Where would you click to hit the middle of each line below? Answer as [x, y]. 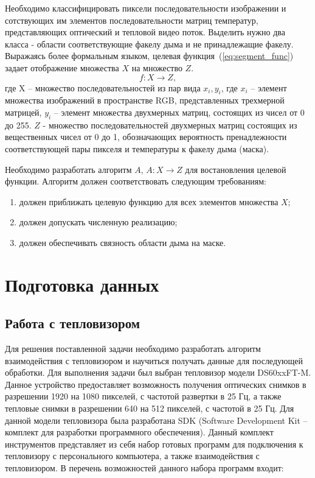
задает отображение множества [62, 67]
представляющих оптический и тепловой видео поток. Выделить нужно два [145, 32]
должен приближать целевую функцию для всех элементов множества [149, 201]
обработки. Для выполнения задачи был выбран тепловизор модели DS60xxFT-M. [158, 372]
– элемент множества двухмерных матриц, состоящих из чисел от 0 [179, 112]
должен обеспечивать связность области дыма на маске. [123, 242]
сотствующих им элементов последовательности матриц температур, [132, 20]
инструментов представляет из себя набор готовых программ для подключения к [154, 444]
